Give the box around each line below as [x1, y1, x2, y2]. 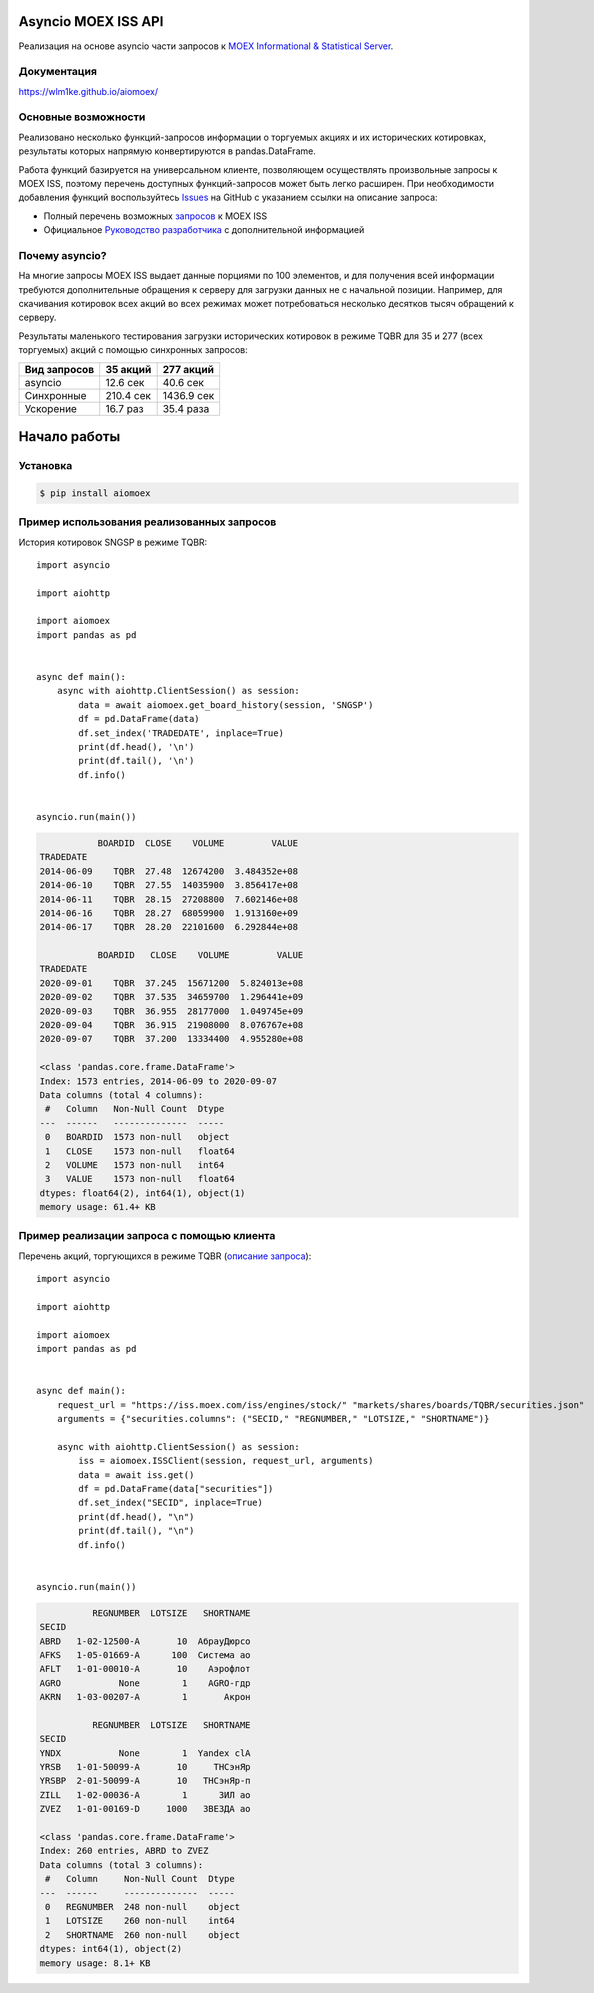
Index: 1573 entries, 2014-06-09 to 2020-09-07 [39, 1075, 277, 1087]
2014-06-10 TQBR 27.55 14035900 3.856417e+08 [39, 880, 299, 891]
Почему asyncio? [18, 248, 107, 262]
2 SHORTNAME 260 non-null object [45, 1929, 240, 1940]
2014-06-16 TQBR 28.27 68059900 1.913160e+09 [39, 907, 299, 919]
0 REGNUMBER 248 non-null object [45, 1901, 240, 1912]
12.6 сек [105, 375, 145, 389]
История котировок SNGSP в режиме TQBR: [18, 536, 208, 548]
